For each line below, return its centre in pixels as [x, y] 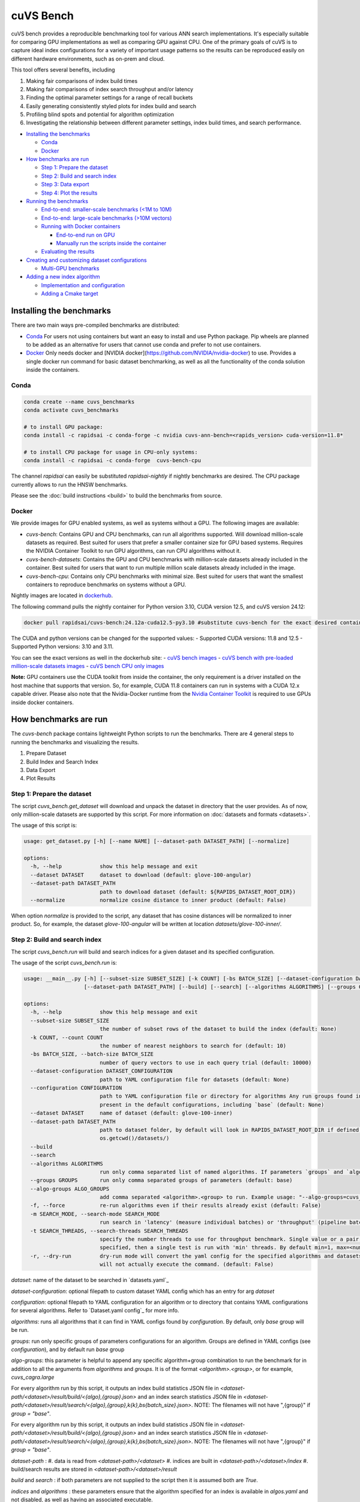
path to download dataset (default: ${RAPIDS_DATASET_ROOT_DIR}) [198, 892]
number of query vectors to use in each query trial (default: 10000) [205, 1063]
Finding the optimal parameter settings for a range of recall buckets [109, 98]
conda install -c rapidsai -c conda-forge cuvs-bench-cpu [112, 461]
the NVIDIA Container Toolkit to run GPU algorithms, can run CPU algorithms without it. [133, 551]
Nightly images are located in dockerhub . [62, 595]
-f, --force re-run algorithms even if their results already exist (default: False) [175, 1206]
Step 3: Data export [65, 184]
